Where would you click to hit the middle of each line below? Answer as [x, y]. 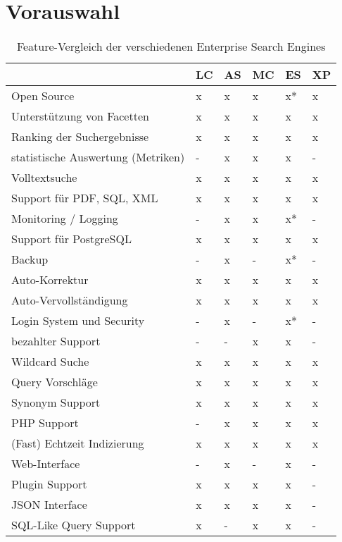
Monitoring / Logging [65, 218]
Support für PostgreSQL [71, 239]
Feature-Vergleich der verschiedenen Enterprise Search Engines [171, 47]
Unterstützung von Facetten [80, 116]
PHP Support [45, 423]
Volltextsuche [44, 178]
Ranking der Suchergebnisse [80, 137]
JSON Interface [49, 505]
